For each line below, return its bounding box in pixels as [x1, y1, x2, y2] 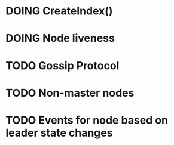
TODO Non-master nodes [5, 86, 135, 100]
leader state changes [5, 126, 113, 140]
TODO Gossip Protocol [5, 58, 120, 72]
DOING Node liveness [5, 32, 115, 45]
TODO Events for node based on [5, 113, 169, 127]
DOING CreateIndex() [5, 4, 113, 18]
